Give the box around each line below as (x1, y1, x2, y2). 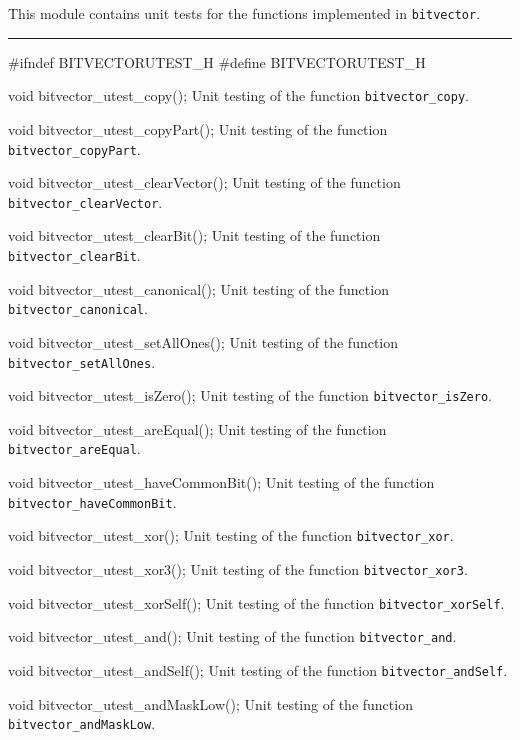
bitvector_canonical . (8, 298, 148, 319)
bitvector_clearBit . (8, 245, 141, 265)
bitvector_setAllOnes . (8, 351, 156, 372)
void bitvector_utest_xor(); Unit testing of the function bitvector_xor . (8, 525, 454, 546)
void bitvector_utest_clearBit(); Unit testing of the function (8, 225, 381, 246)
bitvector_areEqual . (8, 438, 141, 459)
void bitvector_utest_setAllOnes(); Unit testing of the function (8, 331, 399, 352)
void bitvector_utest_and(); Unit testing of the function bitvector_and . (8, 626, 457, 647)
